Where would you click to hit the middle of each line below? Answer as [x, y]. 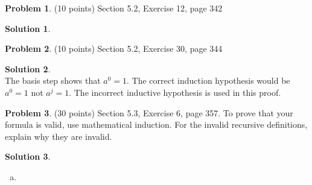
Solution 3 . [28, 156]
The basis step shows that [53, 80]
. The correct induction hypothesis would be [209, 80]
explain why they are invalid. [59, 136]
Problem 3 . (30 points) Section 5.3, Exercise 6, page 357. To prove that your [149, 112]
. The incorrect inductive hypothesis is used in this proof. [175, 92]
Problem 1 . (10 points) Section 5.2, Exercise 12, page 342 [114, 8]
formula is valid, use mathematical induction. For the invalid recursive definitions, [156, 124]
